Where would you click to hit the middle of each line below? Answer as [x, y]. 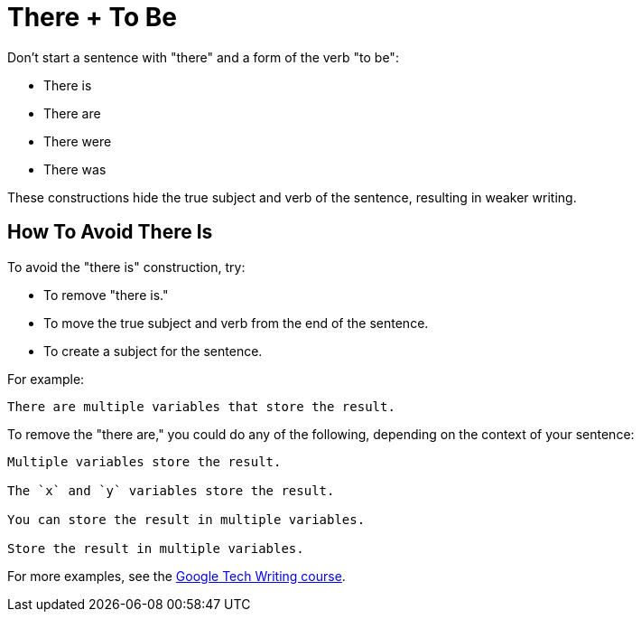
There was [75, 169]
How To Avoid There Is [110, 232]
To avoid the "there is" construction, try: [126, 267]
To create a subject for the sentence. [153, 351]
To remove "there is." [106, 295]
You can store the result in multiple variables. [186, 519]
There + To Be [92, 17]
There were [78, 141]
